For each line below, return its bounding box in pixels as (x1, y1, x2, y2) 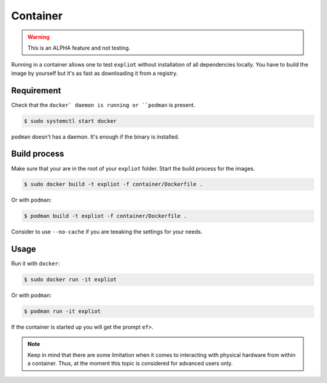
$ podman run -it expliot (24, 308, 101, 315)
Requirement (11, 85, 62, 96)
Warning (27, 33, 50, 41)
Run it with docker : (11, 260, 60, 267)
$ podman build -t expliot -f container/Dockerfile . (24, 212, 187, 220)
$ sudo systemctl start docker (24, 117, 117, 124)
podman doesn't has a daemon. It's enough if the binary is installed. (11, 133, 180, 140)
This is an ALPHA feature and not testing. (27, 44, 130, 51)
